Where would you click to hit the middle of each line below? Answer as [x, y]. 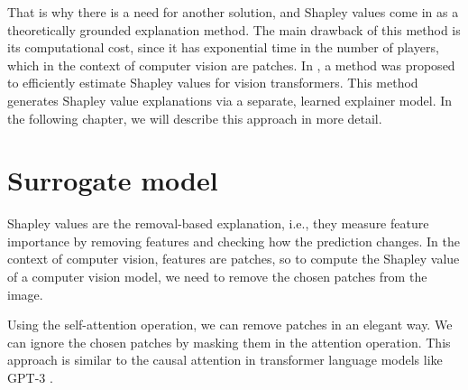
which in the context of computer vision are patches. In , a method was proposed [231, 65]
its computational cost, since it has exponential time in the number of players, [223, 47]
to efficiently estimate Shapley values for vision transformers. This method [213, 83]
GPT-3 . [30, 378]
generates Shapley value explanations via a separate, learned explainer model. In [230, 100]
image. [25, 294]
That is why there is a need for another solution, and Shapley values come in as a [233, 12]
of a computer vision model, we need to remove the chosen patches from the [217, 277]
